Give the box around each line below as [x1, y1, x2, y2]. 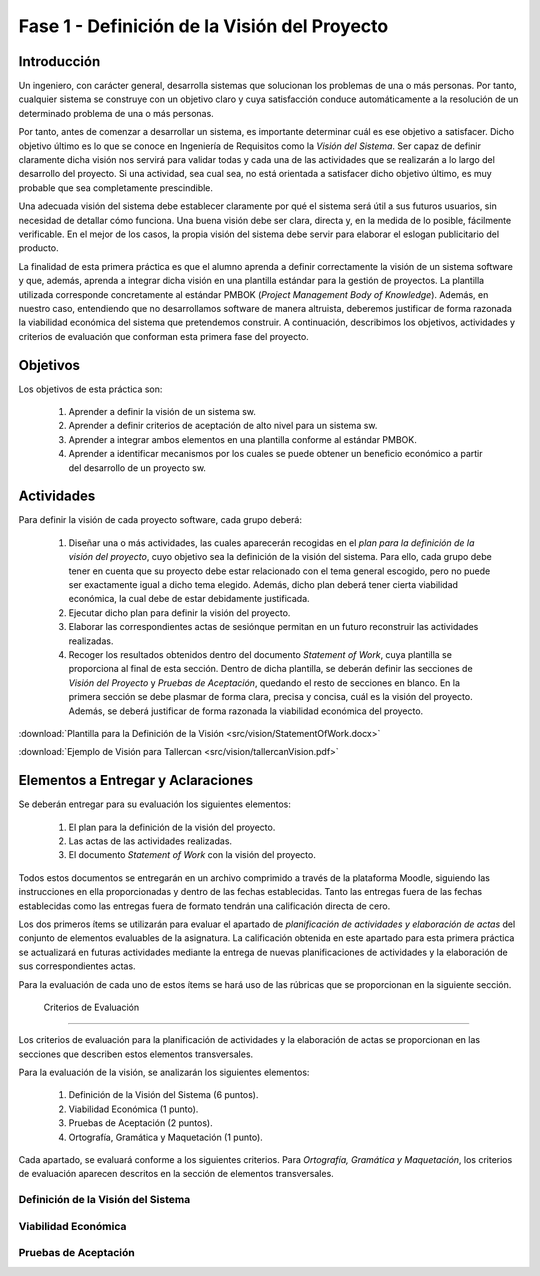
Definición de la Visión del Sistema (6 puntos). [68, 1089, 259, 1101]
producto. [18, 242, 59, 254]
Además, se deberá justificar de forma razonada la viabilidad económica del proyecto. [68, 705, 424, 717]
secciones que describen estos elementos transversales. [18, 1048, 254, 1060]
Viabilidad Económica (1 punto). [68, 1103, 199, 1115]
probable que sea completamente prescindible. [18, 181, 214, 194]
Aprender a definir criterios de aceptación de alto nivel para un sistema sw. [68, 420, 378, 432]
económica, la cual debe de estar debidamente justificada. [68, 593, 310, 605]
